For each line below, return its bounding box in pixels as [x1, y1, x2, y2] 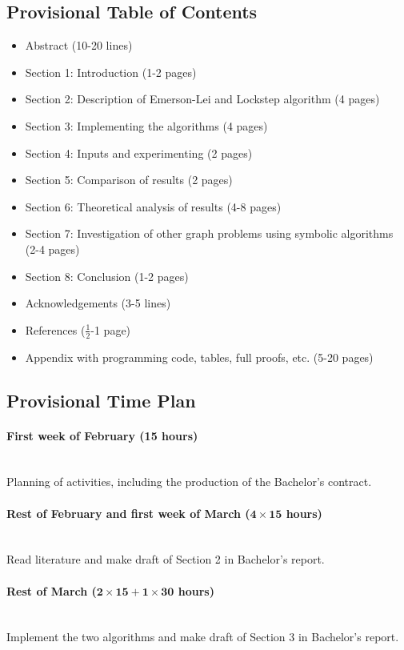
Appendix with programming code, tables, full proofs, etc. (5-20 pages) [25, 348, 374, 365]
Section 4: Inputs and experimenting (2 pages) [25, 144, 253, 161]
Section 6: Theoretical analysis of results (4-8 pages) [25, 198, 282, 215]
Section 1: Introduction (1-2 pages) [25, 63, 197, 80]
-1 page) [90, 321, 131, 338]
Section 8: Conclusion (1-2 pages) [25, 267, 189, 284]
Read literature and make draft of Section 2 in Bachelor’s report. [6, 551, 325, 568]
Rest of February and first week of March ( [6, 504, 250, 521]
